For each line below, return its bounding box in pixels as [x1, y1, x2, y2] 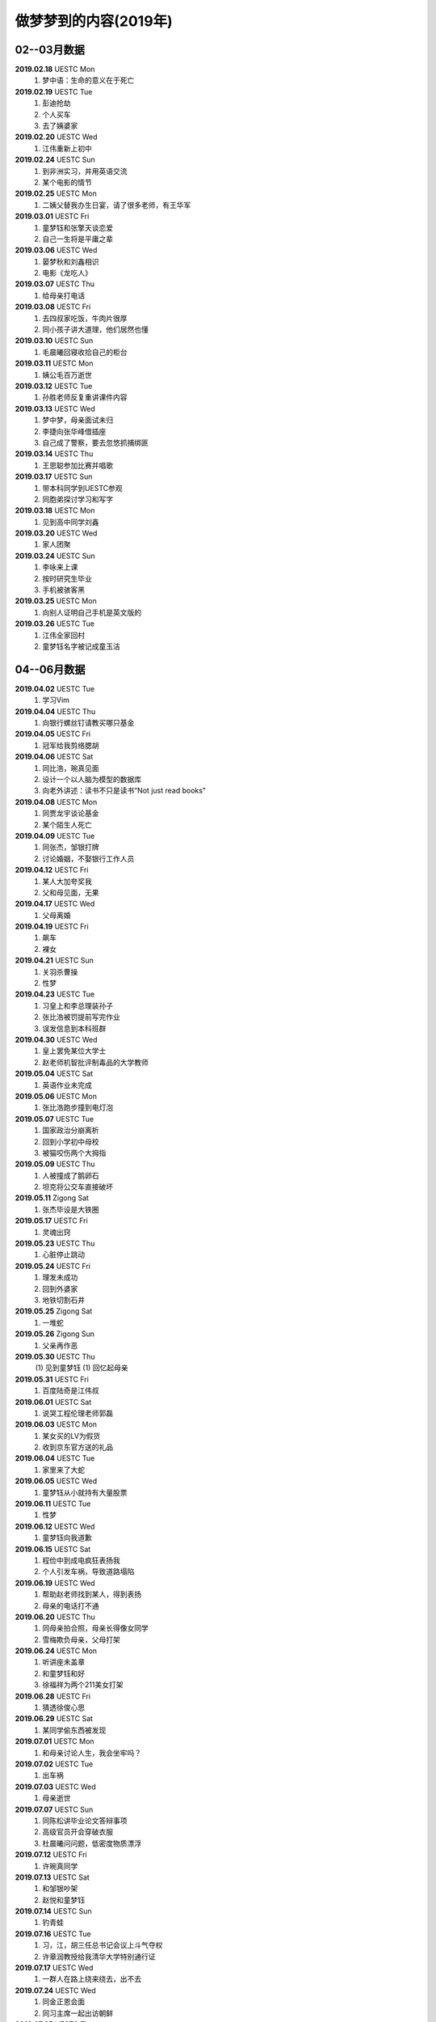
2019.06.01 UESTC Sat [15, 1397, 92, 1407]
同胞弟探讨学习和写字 [42, 494, 113, 504]
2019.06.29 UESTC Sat [15, 1714, 93, 1724]
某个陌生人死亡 [42, 819, 92, 829]
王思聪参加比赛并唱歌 [42, 460, 113, 470]
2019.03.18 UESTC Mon [15, 505, 95, 515]
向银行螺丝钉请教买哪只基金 [42, 718, 135, 728]
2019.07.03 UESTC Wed [15, 1782, 96, 1791]
